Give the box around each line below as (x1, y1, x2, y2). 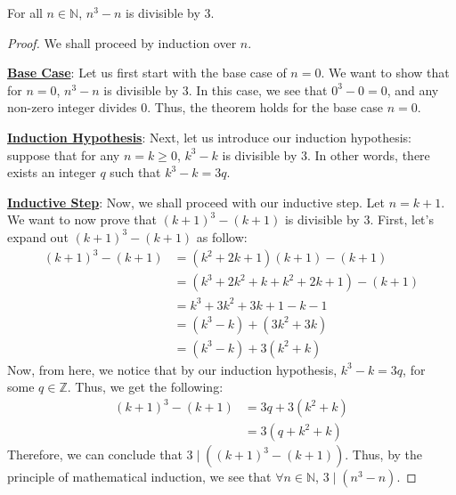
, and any (387, 80, 439, 99)
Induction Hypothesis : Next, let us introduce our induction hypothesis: (7, 127, 411, 146)
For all (7, 4, 43, 21)
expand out (7, 227, 69, 246)
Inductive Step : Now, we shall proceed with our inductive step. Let (7, 192, 385, 211)
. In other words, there (306, 145, 430, 164)
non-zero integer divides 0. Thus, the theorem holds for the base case (7, 98, 384, 117)
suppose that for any (7, 145, 120, 164)
